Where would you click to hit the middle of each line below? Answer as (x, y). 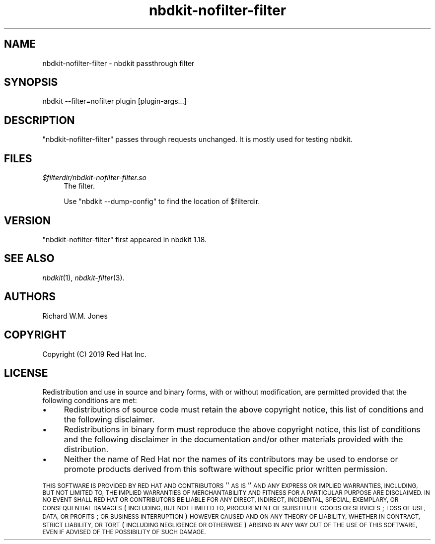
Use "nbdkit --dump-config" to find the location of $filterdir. (162, 202)
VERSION (28, 220)
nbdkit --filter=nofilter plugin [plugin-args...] (114, 101)
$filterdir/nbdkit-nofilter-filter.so (94, 178)
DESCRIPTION (39, 120)
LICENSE (26, 373)
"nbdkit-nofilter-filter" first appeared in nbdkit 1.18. (125, 239)
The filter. (79, 186)
